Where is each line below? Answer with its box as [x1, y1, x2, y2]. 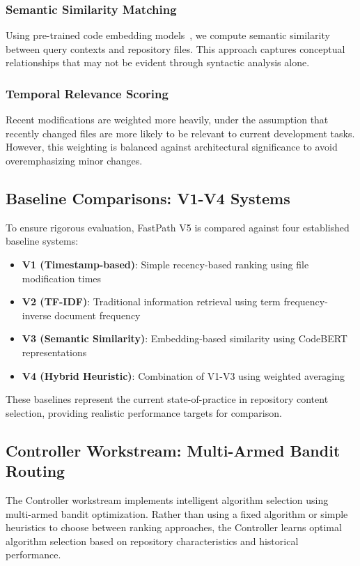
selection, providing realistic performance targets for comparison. [6, 405, 282, 420]
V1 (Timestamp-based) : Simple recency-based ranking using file [22, 257, 309, 271]
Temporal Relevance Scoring [6, 84, 169, 102]
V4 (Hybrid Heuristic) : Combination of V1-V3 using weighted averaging [22, 368, 345, 383]
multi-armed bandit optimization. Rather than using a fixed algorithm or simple [6, 506, 348, 521]
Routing [6, 460, 65, 482]
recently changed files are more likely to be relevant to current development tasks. [6, 125, 355, 140]
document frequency [54, 307, 141, 322]
